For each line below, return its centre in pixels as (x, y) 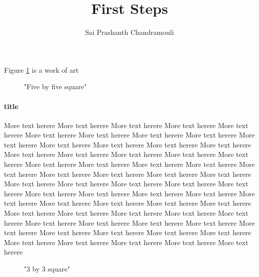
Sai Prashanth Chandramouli (129, 32)
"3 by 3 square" (47, 269)
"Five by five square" (55, 86)
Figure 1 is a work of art (41, 69)
